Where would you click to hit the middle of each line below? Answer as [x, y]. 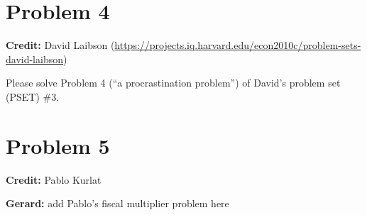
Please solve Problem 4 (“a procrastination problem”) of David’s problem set [173, 83]
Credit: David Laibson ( [60, 45]
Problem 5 [58, 145]
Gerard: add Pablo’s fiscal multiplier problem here [117, 203]
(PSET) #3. [33, 96]
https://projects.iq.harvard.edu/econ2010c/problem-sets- [238, 45]
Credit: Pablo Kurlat [54, 179]
